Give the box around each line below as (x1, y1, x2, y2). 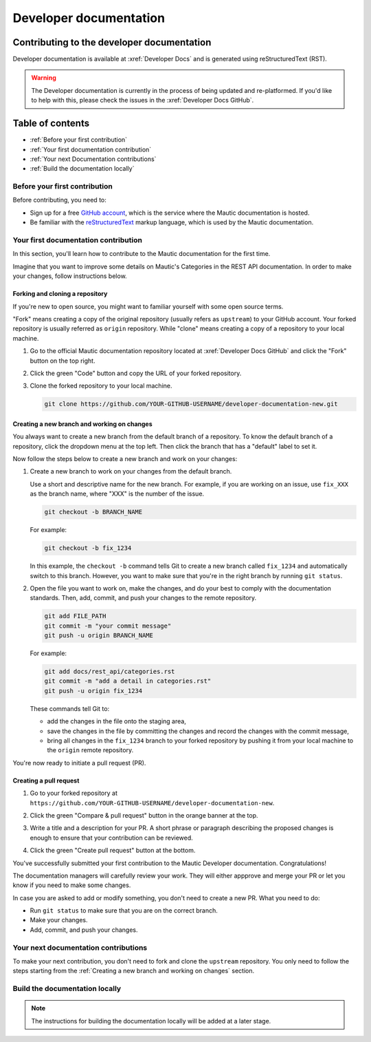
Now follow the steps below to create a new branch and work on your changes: (12, 455, 238, 463)
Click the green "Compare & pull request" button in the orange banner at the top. (30, 811, 258, 819)
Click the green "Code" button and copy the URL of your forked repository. (30, 369, 242, 377)
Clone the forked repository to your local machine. (30, 382, 172, 390)
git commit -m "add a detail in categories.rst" (44, 677, 212, 685)
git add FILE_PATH (44, 613, 106, 620)
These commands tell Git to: (30, 704, 110, 712)
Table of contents (12, 118, 89, 129)
